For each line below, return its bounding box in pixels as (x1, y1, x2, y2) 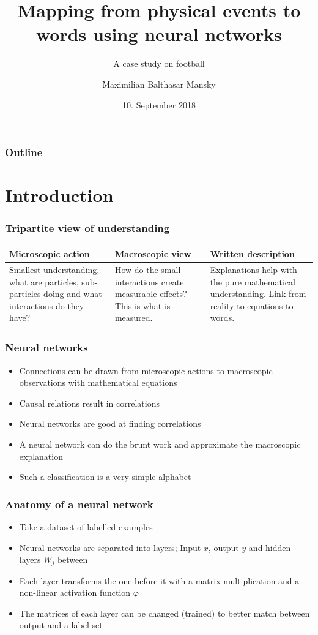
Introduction (5, 182, 114, 208)
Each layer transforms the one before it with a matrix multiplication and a (19, 574, 300, 587)
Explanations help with (210, 263, 297, 276)
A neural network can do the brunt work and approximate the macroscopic (19, 438, 301, 451)
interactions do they (9, 299, 84, 312)
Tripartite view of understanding (5, 220, 170, 236)
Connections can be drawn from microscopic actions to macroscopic (19, 364, 273, 377)
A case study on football (113, 57, 205, 70)
